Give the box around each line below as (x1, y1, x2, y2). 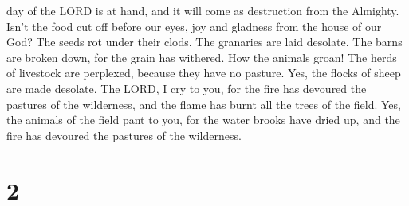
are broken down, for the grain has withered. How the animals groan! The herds (6, 49, 397, 65)
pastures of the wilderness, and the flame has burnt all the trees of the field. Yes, (6, 95, 401, 112)
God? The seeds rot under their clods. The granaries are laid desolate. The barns (6, 33, 403, 50)
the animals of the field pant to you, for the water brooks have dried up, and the (6, 111, 400, 128)
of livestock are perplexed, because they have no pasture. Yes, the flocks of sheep (6, 64, 401, 81)
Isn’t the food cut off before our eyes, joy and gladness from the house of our (6, 17, 382, 34)
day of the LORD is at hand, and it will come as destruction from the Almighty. (6, 2, 399, 18)
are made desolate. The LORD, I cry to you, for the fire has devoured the (6, 80, 367, 96)
